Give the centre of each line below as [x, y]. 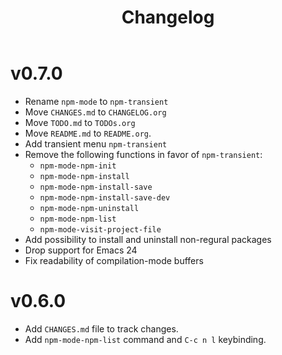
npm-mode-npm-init [78, 166]
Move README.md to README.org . [88, 133]
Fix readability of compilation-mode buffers [114, 260]
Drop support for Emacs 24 [81, 250]
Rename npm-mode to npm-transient [96, 101]
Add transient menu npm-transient [96, 143]
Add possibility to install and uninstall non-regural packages [148, 239]
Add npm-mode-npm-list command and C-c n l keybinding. [145, 339]
